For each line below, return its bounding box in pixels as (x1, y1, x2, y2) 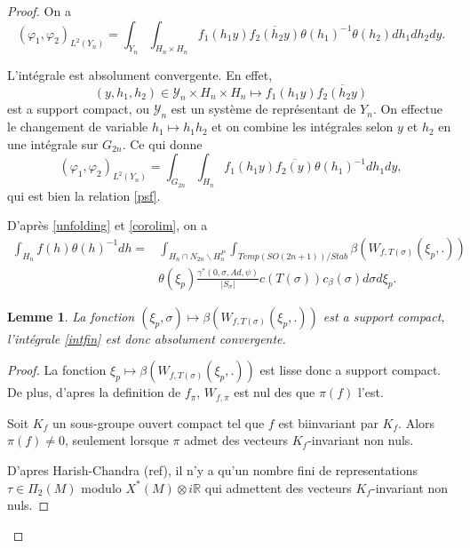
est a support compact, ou (7, 99, 150, 118)
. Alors (398, 413, 435, 432)
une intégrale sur (7, 134, 99, 153)
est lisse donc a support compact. (259, 361, 442, 379)
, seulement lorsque (64, 431, 169, 449)
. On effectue (372, 99, 443, 118)
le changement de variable (7, 117, 148, 136)
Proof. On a (7, 2, 71, 20)
